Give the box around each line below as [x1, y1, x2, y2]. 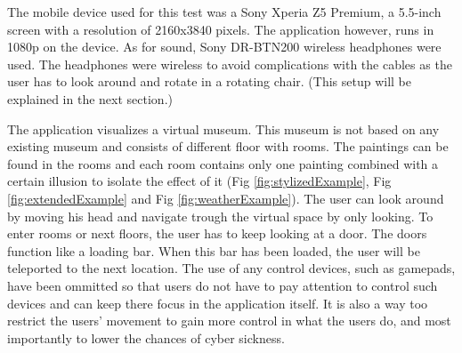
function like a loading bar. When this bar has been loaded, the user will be [7, 241, 420, 260]
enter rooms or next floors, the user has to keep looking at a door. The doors [7, 224, 427, 243]
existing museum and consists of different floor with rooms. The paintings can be [7, 137, 449, 156]
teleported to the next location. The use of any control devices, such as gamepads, [7, 259, 456, 277]
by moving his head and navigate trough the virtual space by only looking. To [7, 206, 434, 225]
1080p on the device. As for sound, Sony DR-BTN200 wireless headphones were [7, 37, 442, 56]
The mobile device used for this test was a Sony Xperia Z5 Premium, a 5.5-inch [7, 3, 442, 20]
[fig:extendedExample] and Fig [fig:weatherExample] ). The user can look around [7, 189, 444, 207]
